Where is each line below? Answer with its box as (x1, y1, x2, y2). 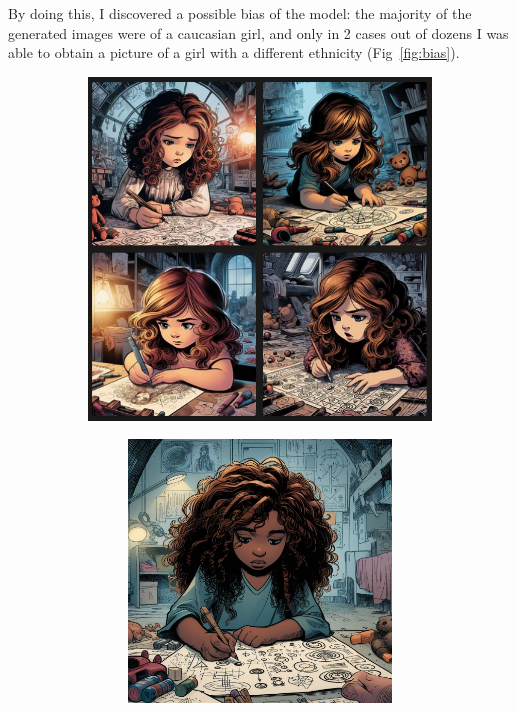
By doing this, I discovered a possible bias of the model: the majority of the (8, 3, 472, 23)
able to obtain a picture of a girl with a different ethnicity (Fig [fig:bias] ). (8, 42, 460, 63)
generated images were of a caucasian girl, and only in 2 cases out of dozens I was (8, 22, 509, 43)
